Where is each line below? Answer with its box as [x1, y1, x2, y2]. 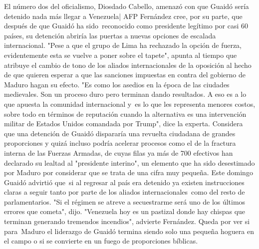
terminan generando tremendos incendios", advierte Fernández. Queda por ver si [4, 216, 250, 227]
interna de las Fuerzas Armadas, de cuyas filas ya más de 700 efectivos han [4, 147, 233, 158]
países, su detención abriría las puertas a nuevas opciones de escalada [4, 30, 216, 40]
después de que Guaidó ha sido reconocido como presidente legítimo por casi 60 [4, 20, 249, 31]
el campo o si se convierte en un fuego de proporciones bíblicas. [4, 236, 198, 246]
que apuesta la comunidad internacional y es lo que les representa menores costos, [4, 98, 256, 109]
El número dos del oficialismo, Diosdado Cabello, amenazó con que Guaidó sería [4, 1, 249, 11]
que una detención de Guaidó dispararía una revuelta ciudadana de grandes [4, 128, 236, 138]
